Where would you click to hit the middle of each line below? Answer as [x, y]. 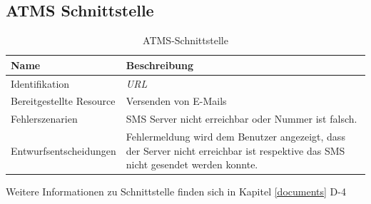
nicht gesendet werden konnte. [192, 164]
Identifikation [40, 83]
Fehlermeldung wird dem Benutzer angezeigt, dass [235, 137]
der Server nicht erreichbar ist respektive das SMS [235, 150]
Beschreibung [160, 65]
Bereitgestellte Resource [63, 101]
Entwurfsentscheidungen [63, 150]
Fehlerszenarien [44, 119]
